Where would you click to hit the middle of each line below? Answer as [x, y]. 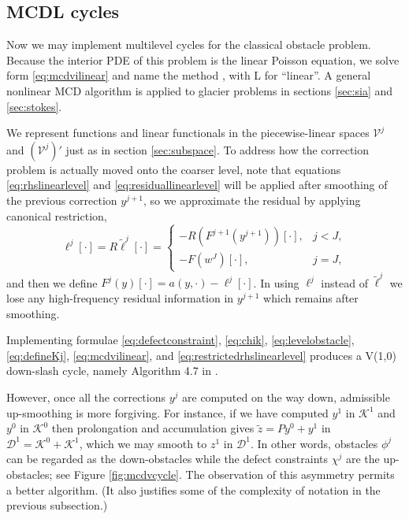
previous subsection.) [57, 505]
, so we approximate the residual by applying [252, 200]
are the [363, 459]
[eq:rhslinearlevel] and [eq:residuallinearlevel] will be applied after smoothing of [197, 185]
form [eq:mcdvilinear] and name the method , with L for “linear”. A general [189, 75]
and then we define [52, 282]
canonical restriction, [57, 215]
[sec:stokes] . [34, 106]
